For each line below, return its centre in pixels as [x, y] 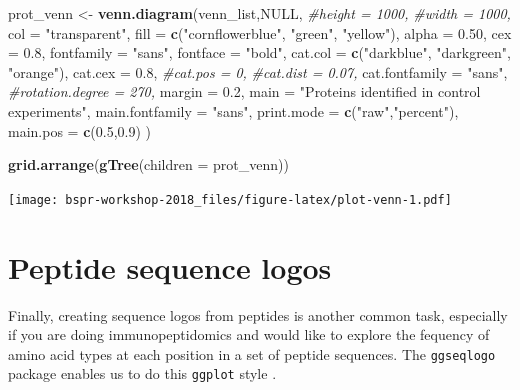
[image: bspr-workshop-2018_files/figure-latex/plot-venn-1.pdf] [230, 199]
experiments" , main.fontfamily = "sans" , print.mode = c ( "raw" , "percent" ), [233, 110]
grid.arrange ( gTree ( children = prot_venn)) [148, 164]
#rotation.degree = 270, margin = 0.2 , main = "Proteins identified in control [244, 91]
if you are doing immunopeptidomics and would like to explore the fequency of [249, 334]
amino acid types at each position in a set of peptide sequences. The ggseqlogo [252, 353]
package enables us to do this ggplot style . [142, 373]
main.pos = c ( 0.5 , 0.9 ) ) [80, 130]
